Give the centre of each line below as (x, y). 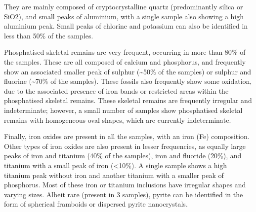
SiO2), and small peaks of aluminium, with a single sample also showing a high (124, 16)
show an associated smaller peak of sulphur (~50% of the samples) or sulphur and (128, 71)
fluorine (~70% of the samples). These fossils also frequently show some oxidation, (128, 81)
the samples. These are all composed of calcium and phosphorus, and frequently (125, 61)
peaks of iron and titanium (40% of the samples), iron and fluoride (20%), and (123, 156)
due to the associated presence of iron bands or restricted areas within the (116, 90)
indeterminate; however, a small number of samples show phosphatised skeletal (123, 110)
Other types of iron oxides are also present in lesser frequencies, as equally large (125, 146)
